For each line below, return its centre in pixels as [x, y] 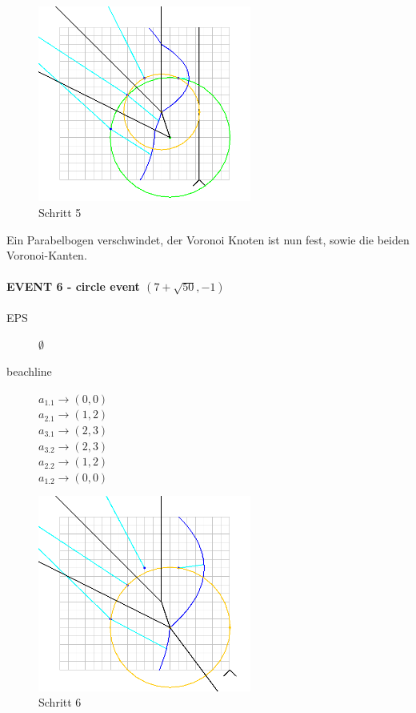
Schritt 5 [60, 212]
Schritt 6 [60, 702]
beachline [29, 371]
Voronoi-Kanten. [47, 255]
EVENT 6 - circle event [73, 286]
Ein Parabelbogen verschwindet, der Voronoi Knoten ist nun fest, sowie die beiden [208, 239]
